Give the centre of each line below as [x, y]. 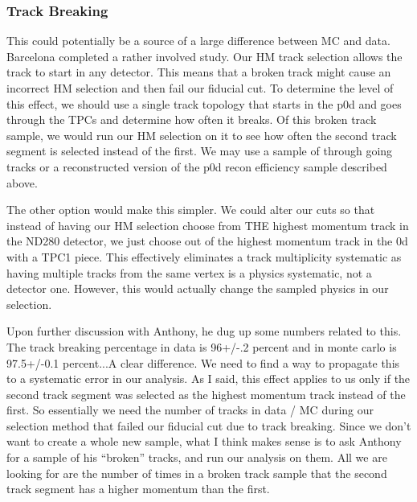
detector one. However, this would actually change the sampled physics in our [198, 288]
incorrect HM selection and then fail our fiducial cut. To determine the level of [200, 88]
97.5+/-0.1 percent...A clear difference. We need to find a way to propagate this [203, 362]
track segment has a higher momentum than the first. [138, 489]
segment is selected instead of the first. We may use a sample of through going [200, 151]
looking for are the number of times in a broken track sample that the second [197, 473]
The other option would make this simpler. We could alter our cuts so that [191, 210]
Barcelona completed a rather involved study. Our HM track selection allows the [204, 56]
